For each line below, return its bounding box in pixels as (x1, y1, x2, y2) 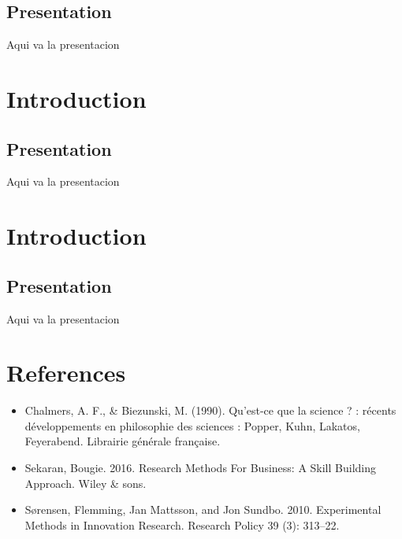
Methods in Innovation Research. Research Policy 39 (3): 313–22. (24, 516, 340, 533)
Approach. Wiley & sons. (24, 474, 147, 491)
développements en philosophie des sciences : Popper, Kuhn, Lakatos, (24, 417, 360, 434)
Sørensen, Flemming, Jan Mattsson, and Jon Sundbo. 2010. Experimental (24, 501, 382, 518)
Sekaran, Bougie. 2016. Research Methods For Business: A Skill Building (24, 460, 377, 476)
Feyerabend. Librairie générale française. (24, 433, 221, 449)
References (6, 356, 126, 389)
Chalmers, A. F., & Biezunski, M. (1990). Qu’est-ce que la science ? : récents (24, 402, 396, 419)
